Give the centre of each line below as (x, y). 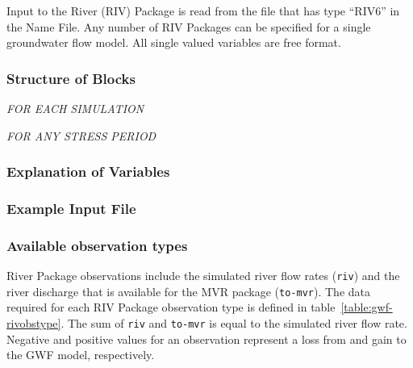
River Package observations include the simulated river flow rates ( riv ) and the (203, 276)
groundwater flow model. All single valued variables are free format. (174, 42)
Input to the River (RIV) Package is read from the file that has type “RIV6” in (203, 10)
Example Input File (71, 208)
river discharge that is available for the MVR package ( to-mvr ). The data (188, 291)
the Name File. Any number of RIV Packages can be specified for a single (189, 26)
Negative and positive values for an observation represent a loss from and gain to (206, 339)
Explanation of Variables (88, 171)
